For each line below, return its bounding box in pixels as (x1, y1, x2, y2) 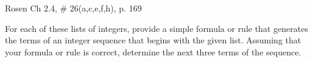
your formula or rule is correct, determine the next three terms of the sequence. (5, 45, 301, 58)
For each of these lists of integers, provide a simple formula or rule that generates (5, 22, 308, 34)
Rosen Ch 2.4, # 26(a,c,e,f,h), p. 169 (5, 2, 142, 14)
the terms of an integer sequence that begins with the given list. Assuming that (5, 34, 301, 46)
